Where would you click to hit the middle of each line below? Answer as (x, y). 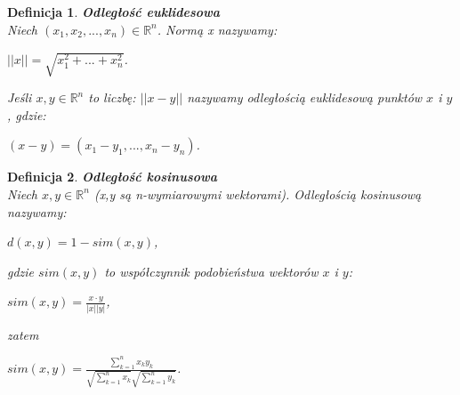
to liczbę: (112, 97)
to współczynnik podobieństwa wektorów (211, 271)
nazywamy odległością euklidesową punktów (305, 97)
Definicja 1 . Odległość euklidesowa (114, 12)
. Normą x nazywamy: (217, 29)
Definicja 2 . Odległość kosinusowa (113, 177)
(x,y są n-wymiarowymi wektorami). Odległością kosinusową (258, 193)
